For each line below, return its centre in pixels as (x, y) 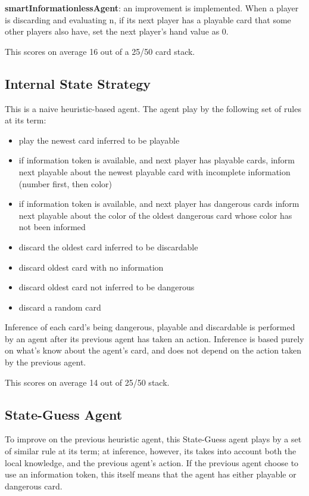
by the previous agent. (46, 362)
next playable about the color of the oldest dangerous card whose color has (155, 215)
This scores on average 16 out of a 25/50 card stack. (100, 51)
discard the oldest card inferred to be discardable (108, 247)
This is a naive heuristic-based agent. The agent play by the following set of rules (153, 108)
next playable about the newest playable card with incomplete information (154, 171)
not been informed (52, 227)
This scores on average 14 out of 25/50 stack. (87, 382)
